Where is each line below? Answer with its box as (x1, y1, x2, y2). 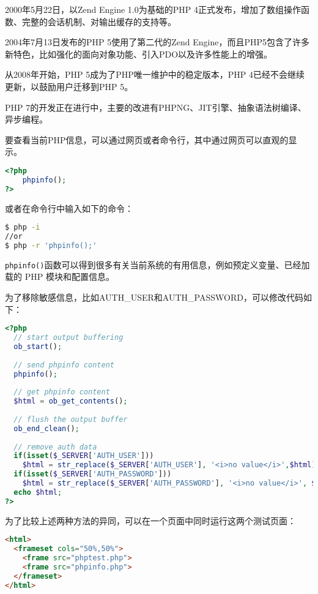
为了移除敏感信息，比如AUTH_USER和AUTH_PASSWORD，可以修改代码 (5, 291, 303, 304)
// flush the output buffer (13, 415, 128, 424)
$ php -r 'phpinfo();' (5, 241, 97, 250)
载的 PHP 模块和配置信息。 (5, 270, 114, 283)
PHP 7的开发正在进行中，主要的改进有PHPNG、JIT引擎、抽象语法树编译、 (5, 100, 306, 113)
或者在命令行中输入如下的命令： (5, 201, 133, 214)
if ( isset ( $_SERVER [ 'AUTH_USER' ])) (13, 451, 154, 461)
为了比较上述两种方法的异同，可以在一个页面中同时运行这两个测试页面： (5, 514, 296, 527)
